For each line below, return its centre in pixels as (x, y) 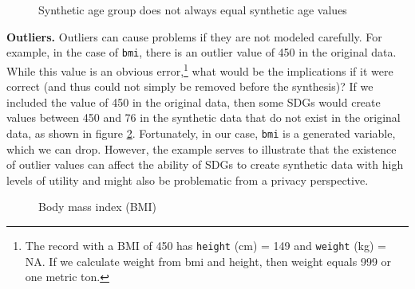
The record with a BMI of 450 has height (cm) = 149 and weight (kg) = (206, 245)
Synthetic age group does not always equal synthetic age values (193, 10)
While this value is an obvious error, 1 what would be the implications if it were (200, 69)
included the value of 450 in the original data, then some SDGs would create (194, 102)
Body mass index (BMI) (97, 207)
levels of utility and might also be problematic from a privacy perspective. (188, 180)
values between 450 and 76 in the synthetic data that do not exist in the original (204, 117)
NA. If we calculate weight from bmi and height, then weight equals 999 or (208, 261)
